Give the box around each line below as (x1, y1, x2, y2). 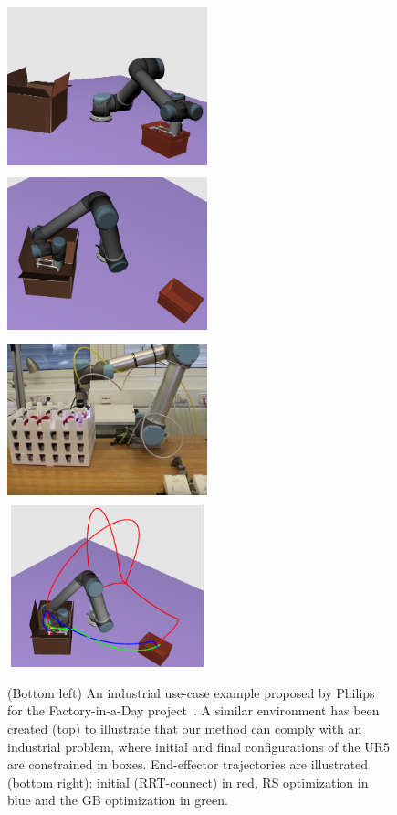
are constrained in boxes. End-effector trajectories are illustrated (7, 755, 369, 774)
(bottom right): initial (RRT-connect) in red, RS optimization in (7, 772, 369, 791)
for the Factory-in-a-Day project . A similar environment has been (7, 701, 380, 720)
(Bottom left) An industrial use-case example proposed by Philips (7, 683, 375, 702)
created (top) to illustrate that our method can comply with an (7, 719, 362, 738)
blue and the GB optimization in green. (7, 790, 228, 810)
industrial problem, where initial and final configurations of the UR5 (7, 736, 391, 756)
